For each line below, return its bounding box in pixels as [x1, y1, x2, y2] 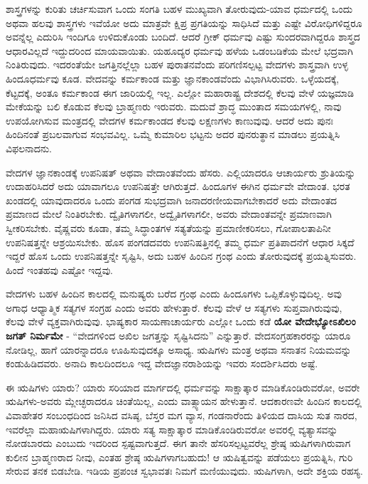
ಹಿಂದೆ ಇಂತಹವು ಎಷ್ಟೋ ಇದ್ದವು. [6, 262, 114, 277]
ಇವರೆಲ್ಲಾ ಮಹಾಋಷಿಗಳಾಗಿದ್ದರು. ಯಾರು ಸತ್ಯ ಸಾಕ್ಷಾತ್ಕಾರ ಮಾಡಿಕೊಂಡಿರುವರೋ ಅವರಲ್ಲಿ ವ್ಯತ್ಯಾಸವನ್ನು [6, 421, 338, 436]
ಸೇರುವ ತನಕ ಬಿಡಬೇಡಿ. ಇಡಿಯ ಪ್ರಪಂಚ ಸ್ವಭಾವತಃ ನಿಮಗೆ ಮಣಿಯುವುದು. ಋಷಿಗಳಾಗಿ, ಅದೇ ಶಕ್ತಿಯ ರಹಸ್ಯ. [6, 463, 363, 478]
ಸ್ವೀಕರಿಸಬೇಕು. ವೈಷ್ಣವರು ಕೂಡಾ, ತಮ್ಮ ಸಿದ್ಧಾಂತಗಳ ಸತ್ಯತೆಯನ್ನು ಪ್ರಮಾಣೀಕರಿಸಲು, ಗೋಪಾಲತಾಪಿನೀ [6, 220, 331, 235]
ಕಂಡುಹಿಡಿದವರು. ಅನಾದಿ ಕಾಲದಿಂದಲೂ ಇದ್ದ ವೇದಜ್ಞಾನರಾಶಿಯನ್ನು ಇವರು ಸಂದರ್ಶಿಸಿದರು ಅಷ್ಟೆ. [6, 356, 318, 371]
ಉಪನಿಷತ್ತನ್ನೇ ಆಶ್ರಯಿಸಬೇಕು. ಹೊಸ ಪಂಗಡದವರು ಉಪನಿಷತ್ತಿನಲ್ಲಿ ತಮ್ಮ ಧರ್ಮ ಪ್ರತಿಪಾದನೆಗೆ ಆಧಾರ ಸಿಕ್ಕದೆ [6, 234, 355, 249]
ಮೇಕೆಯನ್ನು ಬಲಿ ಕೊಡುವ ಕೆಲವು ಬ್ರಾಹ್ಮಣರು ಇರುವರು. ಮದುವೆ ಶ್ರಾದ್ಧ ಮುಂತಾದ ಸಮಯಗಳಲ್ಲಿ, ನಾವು [6, 99, 342, 114]
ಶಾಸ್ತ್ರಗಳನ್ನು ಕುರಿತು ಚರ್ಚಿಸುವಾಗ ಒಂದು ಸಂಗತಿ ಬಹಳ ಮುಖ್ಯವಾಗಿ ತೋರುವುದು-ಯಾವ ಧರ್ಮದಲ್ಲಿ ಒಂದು [6, 1, 353, 16]
